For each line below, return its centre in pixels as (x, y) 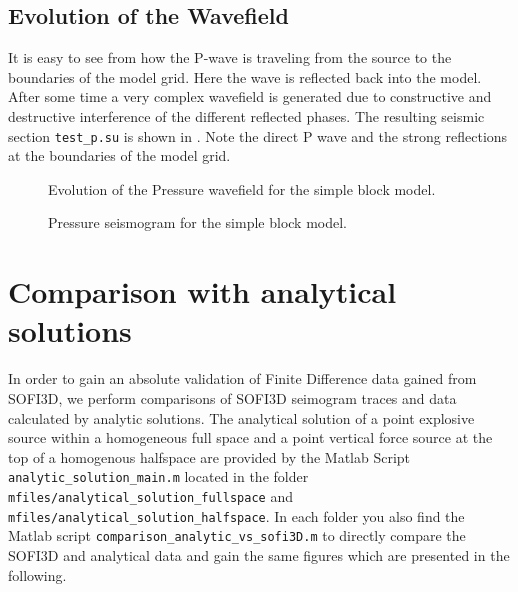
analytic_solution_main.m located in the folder (158, 476)
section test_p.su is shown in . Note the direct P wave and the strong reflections (258, 135)
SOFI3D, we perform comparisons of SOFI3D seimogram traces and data (232, 397)
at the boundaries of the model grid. (119, 155)
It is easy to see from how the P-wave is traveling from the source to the (230, 57)
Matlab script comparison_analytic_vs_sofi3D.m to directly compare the (237, 535)
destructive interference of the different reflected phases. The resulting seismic (246, 115)
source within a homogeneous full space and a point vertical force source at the (250, 437)
